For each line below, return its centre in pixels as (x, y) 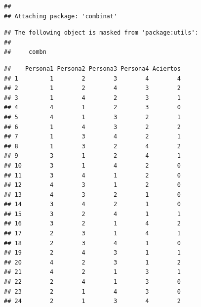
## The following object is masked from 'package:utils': (101, 33)
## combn (25, 52)
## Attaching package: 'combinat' (61, 16)
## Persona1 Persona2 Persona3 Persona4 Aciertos (92, 68)
